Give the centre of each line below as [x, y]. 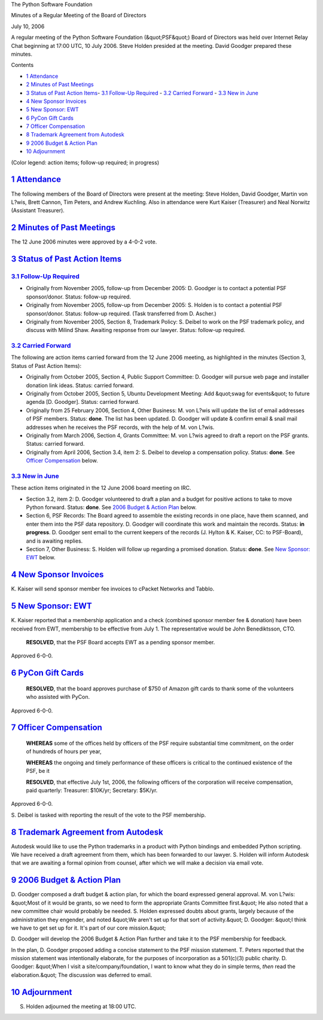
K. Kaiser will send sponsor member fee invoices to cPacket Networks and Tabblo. [113, 589]
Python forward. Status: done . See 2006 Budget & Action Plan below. [111, 507]
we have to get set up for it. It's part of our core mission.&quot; [89, 928]
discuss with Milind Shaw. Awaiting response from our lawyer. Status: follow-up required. [135, 330]
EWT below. [41, 558]
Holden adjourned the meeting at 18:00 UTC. [81, 1006]
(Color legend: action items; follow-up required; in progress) [85, 162]
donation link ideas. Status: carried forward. [80, 385]
